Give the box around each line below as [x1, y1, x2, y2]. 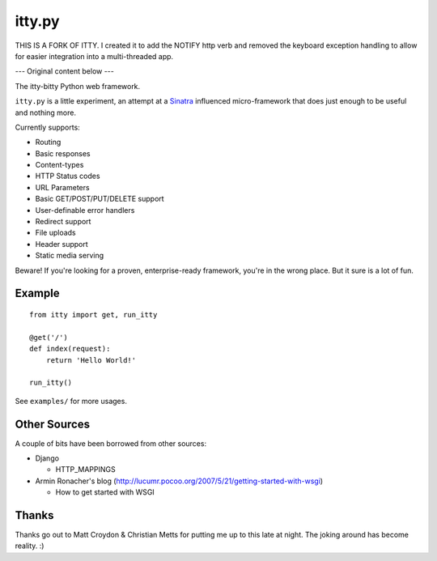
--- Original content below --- [15, 66, 115, 76]
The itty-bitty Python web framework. [15, 81, 141, 91]
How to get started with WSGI [55, 487, 155, 497]
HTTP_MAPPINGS [55, 465, 117, 474]
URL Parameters [35, 182, 90, 192]
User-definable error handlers [35, 205, 135, 215]
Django [35, 453, 60, 463]
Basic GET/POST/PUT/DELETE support [35, 194, 165, 204]
